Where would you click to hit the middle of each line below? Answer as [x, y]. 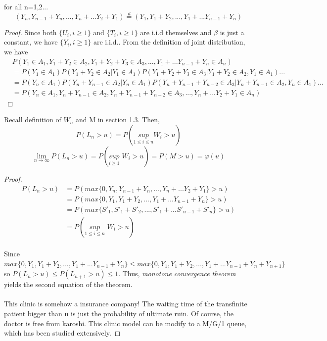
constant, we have [31, 42]
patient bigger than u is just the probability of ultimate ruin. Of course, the [119, 314]
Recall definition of [33, 120]
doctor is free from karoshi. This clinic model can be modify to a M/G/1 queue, [125, 323]
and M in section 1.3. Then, [117, 120]
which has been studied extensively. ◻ [62, 333]
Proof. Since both [30, 32]
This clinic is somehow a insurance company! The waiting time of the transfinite [126, 304]
